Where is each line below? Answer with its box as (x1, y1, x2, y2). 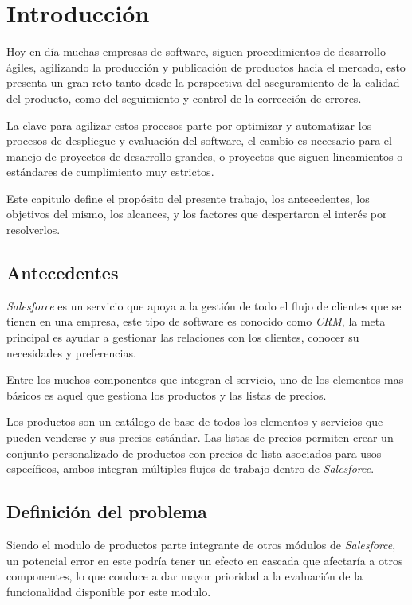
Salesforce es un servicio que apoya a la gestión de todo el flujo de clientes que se (6, 297, 402, 314)
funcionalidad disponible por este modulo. (6, 583, 211, 599)
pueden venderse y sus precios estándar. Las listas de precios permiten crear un (6, 429, 394, 446)
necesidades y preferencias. (6, 344, 136, 361)
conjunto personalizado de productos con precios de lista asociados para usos (6, 444, 382, 461)
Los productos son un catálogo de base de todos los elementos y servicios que (6, 413, 383, 430)
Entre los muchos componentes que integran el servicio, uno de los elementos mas (6, 371, 404, 388)
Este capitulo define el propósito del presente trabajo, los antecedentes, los (6, 189, 370, 206)
